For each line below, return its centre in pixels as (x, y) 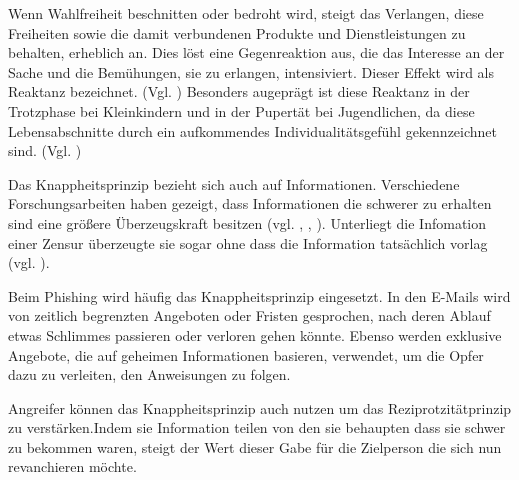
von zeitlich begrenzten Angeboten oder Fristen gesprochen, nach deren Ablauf (249, 315)
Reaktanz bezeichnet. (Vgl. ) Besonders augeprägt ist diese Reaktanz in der (239, 91)
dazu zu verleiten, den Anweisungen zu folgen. (149, 374)
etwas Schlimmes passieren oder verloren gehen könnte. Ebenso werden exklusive (255, 334)
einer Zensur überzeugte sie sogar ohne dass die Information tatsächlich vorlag (248, 242)
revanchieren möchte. (72, 466)
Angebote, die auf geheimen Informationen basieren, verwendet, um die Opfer (246, 354)
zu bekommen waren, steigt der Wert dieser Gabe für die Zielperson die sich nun (255, 446)
